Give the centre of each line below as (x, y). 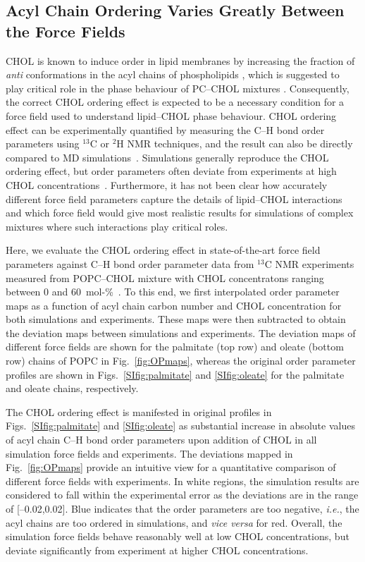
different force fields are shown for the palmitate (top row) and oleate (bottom (175, 347)
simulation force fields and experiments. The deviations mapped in (149, 453)
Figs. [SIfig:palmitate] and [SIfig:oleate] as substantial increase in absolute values (180, 426)
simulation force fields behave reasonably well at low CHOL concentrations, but (178, 536)
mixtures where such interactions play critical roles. (117, 226)
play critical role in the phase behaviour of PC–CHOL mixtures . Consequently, (178, 88)
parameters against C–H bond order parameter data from (130, 263)
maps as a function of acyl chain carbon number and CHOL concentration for (174, 305)
